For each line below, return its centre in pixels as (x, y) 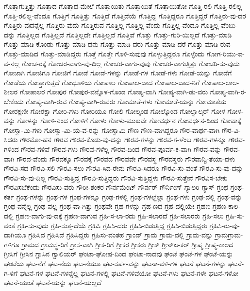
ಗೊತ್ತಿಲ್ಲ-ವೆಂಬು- (219, 25)
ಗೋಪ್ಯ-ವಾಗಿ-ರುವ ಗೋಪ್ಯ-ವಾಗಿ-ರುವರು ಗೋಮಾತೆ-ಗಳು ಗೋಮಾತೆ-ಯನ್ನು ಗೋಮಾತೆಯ (126, 101)
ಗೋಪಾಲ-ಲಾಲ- (220, 82)
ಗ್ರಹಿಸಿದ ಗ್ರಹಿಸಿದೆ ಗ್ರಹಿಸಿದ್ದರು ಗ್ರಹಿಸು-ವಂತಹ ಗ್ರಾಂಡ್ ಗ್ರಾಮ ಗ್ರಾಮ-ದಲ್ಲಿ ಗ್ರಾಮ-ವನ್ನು (121, 235)
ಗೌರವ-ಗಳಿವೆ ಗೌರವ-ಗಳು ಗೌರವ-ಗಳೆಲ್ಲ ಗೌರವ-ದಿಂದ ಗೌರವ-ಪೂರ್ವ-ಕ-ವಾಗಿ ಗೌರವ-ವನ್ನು (121, 149)
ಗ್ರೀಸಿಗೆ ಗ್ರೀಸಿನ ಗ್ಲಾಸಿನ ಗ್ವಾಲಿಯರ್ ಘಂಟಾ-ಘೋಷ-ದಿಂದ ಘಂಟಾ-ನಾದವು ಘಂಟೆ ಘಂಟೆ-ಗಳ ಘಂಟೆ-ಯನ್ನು (119, 254)
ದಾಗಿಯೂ (15, 235)
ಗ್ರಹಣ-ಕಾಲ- (226, 206)
